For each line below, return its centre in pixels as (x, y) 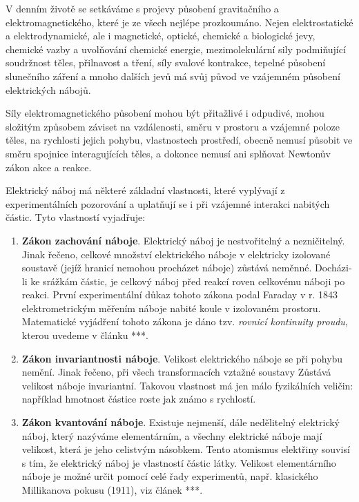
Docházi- (333, 268)
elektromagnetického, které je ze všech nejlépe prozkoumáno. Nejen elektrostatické (179, 22)
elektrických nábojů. (48, 89)
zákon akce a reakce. (49, 167)
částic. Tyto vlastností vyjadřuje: (76, 217)
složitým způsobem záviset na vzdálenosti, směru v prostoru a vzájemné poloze (173, 126)
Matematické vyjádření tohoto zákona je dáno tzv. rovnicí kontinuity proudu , (185, 321)
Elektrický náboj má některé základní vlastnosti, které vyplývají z (145, 190)
